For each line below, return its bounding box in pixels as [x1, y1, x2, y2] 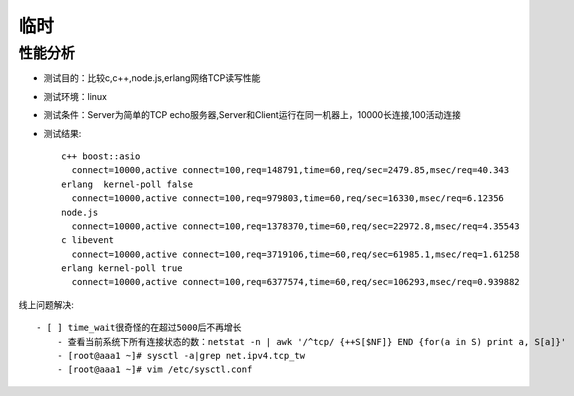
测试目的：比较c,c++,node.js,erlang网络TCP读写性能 [43, 72, 261, 84]
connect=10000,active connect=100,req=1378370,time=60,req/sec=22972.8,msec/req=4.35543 [71, 220, 520, 232]
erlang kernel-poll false [61, 178, 194, 190]
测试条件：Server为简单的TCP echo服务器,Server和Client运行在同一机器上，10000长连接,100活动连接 [43, 109, 462, 121]
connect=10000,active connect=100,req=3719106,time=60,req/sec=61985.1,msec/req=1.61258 [71, 248, 520, 260]
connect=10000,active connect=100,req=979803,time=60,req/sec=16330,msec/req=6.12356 [71, 193, 505, 204]
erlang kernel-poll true [61, 263, 183, 274]
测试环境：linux [43, 90, 107, 102]
